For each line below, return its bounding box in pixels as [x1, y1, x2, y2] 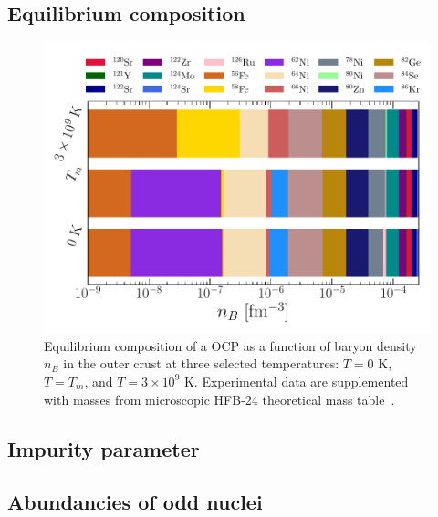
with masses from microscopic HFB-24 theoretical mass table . [44, 389, 395, 408]
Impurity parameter [7, 434, 200, 462]
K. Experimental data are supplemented [183, 371, 409, 390]
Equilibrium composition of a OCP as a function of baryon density [44, 336, 417, 355]
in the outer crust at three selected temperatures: [63, 354, 339, 373]
